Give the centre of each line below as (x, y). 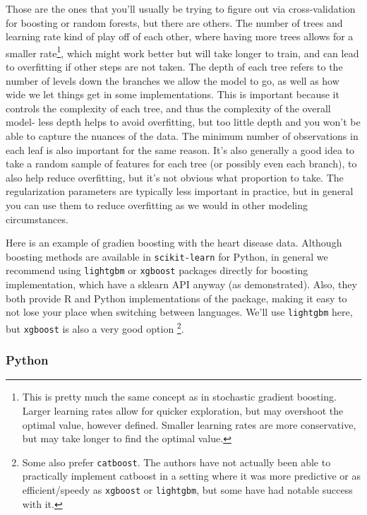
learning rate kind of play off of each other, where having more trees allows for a (180, 36)
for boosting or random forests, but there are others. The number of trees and (174, 22)
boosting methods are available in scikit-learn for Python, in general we (167, 256)
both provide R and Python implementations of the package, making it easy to (176, 298)
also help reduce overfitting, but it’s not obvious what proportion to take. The (175, 177)
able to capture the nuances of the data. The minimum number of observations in (182, 136)
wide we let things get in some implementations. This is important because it (173, 94)
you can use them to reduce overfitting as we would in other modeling (157, 205)
